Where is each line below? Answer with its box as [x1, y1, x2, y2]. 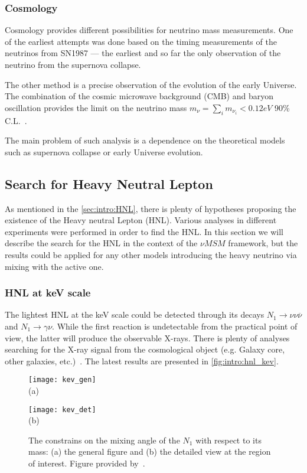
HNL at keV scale [5, 285, 91, 300]
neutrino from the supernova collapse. [5, 58, 141, 70]
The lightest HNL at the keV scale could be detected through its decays [5, 308, 264, 321]
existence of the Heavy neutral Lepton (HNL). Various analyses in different [5, 214, 277, 226]
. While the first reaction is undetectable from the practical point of [52, 319, 298, 332]
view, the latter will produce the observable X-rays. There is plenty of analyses [5, 331, 290, 344]
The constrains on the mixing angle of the [28, 433, 180, 446]
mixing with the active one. [5, 260, 104, 272]
